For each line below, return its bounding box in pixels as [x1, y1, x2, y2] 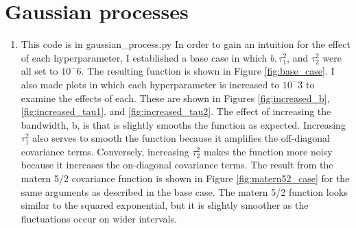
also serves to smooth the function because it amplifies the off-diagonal [32, 131, 330, 145]
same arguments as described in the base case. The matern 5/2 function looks [21, 184, 348, 199]
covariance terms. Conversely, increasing [21, 144, 189, 158]
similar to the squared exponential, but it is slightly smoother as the [21, 198, 309, 212]
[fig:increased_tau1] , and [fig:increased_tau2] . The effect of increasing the [21, 104, 331, 118]
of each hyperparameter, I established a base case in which [21, 50, 268, 64]
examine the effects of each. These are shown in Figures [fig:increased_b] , [21, 90, 330, 105]
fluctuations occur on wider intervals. [21, 211, 177, 225]
